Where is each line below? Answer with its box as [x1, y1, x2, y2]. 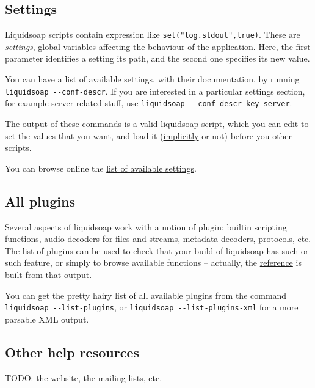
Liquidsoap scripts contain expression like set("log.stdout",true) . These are [5, 28, 300, 41]
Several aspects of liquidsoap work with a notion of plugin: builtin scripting [5, 220, 287, 233]
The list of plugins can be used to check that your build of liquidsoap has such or [5, 244, 309, 257]
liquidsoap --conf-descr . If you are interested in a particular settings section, [5, 84, 305, 97]
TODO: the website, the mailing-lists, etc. [5, 371, 162, 384]
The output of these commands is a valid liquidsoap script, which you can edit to [5, 117, 309, 130]
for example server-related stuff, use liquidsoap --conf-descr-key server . [5, 97, 292, 109]
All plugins [5, 191, 75, 210]
